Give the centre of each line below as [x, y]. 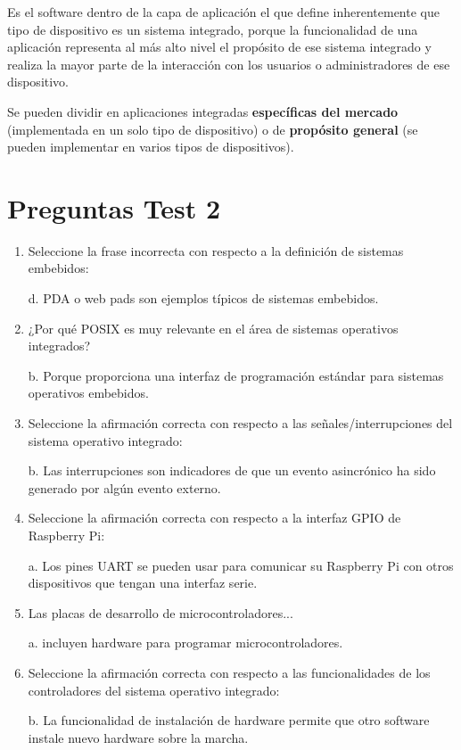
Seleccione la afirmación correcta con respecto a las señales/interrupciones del [240, 423]
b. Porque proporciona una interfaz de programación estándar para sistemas [236, 375]
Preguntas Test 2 [114, 207]
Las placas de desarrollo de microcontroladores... [161, 612]
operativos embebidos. [88, 393]
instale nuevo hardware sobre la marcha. [138, 737]
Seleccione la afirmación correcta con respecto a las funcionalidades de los [229, 672]
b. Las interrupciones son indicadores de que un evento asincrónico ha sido [232, 470]
